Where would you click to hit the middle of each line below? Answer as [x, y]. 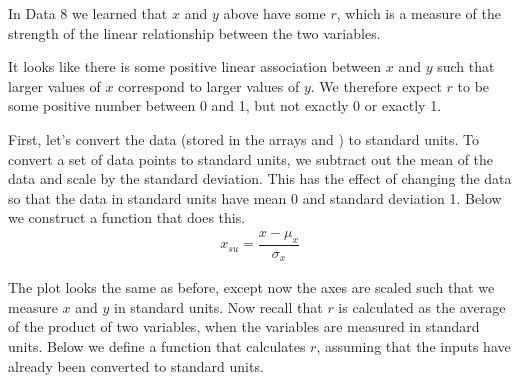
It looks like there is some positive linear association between [195, 66]
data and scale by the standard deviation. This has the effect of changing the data [260, 178]
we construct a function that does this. [127, 217]
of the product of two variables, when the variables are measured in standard [244, 326]
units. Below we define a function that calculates [157, 346]
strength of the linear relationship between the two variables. [194, 32]
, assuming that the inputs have [413, 346]
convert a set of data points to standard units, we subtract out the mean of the [251, 158]
